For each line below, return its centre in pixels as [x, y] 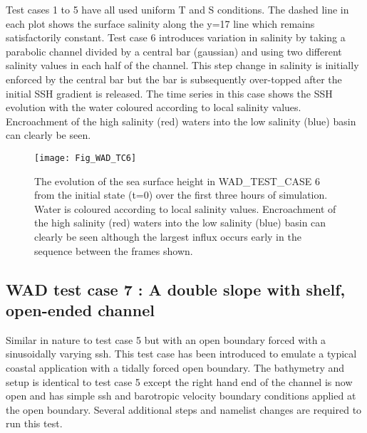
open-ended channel [80, 309]
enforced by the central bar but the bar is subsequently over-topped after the [174, 79]
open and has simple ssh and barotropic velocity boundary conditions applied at [181, 396]
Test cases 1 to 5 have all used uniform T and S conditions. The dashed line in [177, 9]
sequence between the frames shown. [114, 250]
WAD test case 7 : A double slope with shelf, [176, 289]
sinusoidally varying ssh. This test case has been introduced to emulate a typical [181, 354]
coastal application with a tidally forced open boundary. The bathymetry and [175, 367]
